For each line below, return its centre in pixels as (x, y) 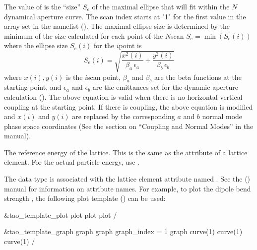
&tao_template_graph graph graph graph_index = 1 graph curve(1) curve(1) (123, 231)
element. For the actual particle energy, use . (72, 162)
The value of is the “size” (42, 6)
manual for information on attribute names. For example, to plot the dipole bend (128, 188)
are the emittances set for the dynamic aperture (165, 87)
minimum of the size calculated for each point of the (84, 35)
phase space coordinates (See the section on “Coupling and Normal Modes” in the (129, 126)
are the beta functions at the (198, 77)
